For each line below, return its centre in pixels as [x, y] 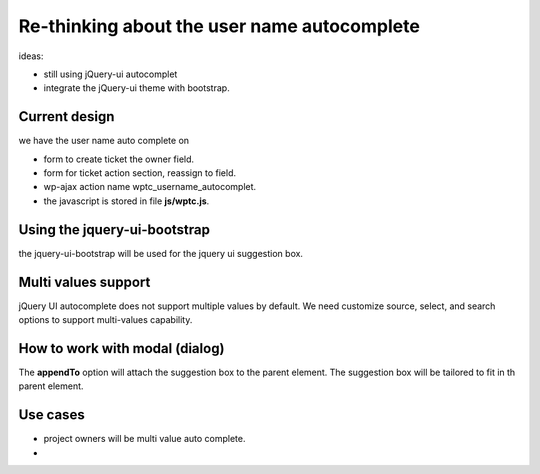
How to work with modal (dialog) [121, 348]
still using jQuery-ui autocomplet [110, 74]
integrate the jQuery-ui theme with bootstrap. [136, 88]
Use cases [51, 415]
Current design [66, 116]
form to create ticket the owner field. [119, 159]
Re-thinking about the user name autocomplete [219, 26]
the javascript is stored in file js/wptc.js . [126, 201]
